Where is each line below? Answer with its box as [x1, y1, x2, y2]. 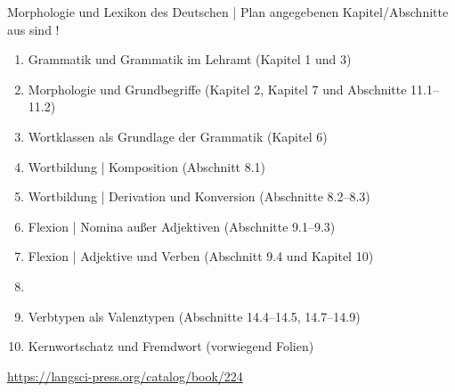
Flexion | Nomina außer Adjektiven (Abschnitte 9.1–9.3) [28, 216, 336, 235]
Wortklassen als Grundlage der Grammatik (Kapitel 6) [28, 127, 328, 145]
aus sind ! [7, 20, 60, 38]
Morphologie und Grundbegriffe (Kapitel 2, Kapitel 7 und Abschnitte [28, 79, 407, 98]
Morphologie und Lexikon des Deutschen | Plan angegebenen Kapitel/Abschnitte [7, 3, 449, 20]
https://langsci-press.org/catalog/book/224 [7, 366, 243, 385]
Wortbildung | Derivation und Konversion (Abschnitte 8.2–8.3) [28, 187, 370, 206]
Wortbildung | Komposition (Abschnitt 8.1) [28, 157, 266, 176]
